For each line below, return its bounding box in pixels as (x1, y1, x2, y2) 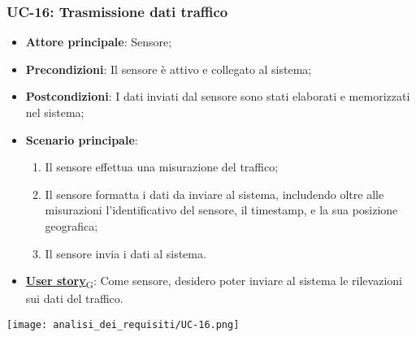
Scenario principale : (25, 131, 138, 148)
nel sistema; (25, 104, 84, 120)
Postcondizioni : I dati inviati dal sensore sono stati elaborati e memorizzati (25, 88, 410, 105)
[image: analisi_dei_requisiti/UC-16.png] (6, 318, 240, 331)
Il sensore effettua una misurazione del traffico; (45, 158, 279, 175)
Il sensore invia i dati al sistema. (45, 244, 206, 261)
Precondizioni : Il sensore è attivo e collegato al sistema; (25, 60, 312, 77)
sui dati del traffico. (25, 290, 123, 307)
